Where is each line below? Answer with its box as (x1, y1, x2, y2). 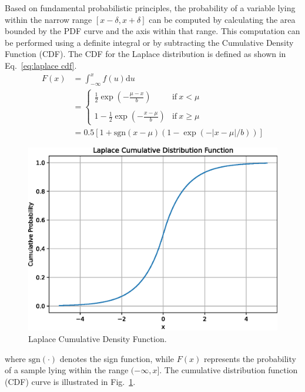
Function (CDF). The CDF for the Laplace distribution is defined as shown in (5, 48, 286, 60)
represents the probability (203, 352, 296, 364)
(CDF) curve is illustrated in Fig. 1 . (5, 375, 136, 387)
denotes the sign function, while (59, 352, 175, 364)
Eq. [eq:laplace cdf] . (5, 59, 77, 71)
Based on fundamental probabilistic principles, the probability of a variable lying (5, 2, 296, 14)
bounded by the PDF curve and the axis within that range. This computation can (5, 25, 300, 37)
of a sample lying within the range (5, 364, 129, 376)
